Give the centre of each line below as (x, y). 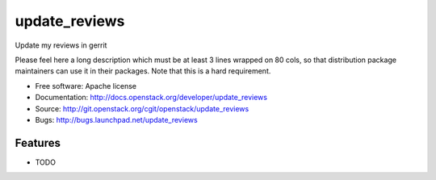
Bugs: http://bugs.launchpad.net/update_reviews (116, 119)
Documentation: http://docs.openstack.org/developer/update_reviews (151, 98)
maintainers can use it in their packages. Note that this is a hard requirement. (143, 71)
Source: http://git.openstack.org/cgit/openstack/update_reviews (142, 108)
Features (38, 142)
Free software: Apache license (86, 86)
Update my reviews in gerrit (61, 45)
